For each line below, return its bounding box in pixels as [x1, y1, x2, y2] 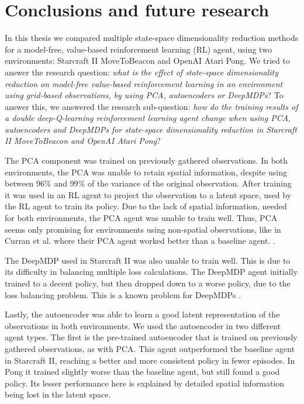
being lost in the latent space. [5, 388, 111, 400]
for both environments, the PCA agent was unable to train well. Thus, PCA [5, 212, 278, 224]
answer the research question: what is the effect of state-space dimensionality [5, 65, 279, 78]
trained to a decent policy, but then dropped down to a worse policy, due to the [5, 277, 291, 289]
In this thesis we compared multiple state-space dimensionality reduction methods [5, 32, 299, 44]
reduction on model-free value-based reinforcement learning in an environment [5, 77, 283, 89]
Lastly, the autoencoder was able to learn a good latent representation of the [5, 308, 280, 320]
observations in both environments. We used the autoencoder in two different [5, 319, 281, 332]
